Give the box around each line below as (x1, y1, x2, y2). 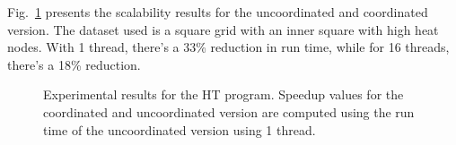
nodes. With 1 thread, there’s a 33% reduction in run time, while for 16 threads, (7, 38, 450, 56)
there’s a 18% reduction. (7, 55, 141, 73)
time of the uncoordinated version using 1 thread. (43, 120, 316, 139)
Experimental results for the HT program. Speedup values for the (43, 85, 404, 104)
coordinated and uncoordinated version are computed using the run (43, 102, 415, 121)
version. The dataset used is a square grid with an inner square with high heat (7, 20, 439, 38)
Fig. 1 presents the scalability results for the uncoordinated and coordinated (7, 3, 428, 21)
